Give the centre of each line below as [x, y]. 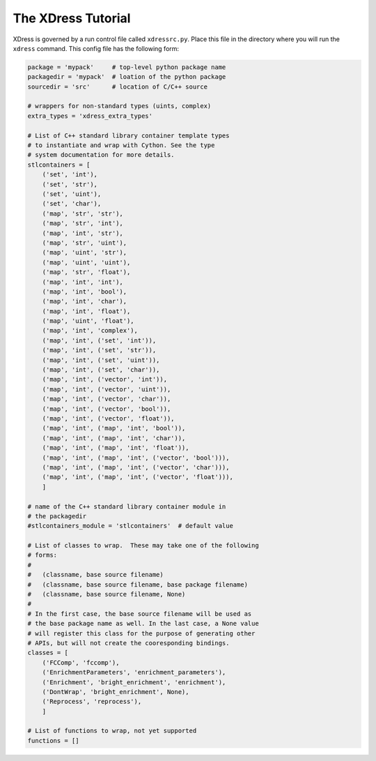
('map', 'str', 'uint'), [85, 243]
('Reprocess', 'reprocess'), [92, 702]
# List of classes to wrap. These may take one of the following [143, 545]
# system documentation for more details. [101, 155]
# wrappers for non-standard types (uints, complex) [119, 106]
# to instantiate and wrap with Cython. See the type [121, 145]
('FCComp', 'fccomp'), [81, 662]
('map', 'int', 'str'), [83, 233]
